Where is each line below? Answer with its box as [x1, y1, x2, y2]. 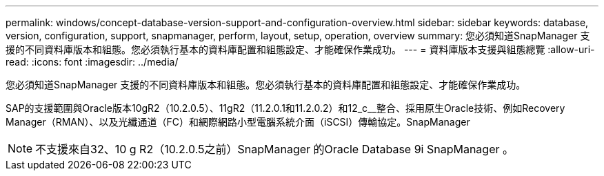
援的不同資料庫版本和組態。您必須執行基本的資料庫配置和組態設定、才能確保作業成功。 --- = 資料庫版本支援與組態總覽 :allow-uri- [6, 43, 595, 55]
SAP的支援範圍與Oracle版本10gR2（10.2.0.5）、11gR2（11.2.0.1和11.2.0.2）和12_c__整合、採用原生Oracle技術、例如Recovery [6, 102, 565, 114]
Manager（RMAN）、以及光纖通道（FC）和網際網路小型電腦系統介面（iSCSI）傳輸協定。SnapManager [6, 116, 470, 128]
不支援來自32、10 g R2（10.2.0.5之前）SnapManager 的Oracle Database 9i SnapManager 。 [35, 142, 514, 156]
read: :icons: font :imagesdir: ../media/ [6, 56, 179, 68]
